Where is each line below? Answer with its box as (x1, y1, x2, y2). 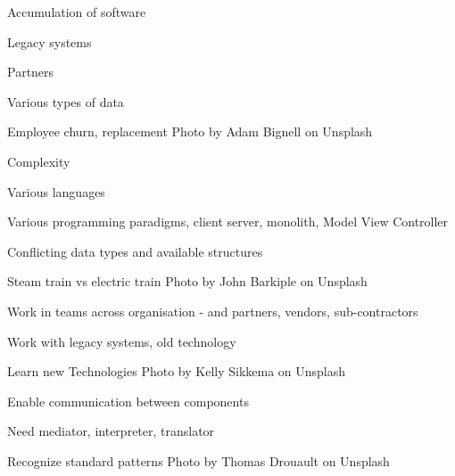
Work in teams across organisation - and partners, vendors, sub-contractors (7, 301, 418, 320)
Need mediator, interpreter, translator (7, 422, 215, 440)
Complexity (7, 152, 70, 170)
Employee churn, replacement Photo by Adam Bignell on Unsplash (7, 122, 373, 141)
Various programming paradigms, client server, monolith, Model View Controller (7, 212, 449, 231)
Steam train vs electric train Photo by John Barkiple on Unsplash (7, 272, 368, 291)
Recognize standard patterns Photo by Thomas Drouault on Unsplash (7, 451, 390, 470)
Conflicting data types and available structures (7, 242, 263, 260)
